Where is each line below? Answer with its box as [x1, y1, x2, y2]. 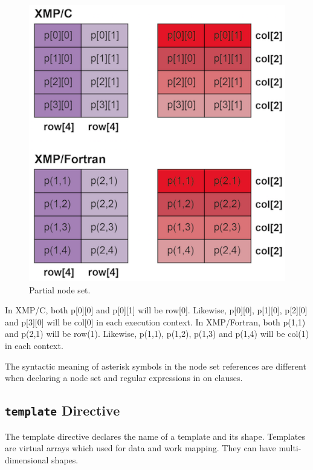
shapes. [51, 453, 79, 466]
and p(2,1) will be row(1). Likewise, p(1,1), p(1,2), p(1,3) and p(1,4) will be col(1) [5, 327, 309, 340]
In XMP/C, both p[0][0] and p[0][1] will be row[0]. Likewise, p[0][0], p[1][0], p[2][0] [5, 304, 308, 316]
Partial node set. [29, 283, 91, 296]
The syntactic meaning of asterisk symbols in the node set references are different [5, 359, 306, 372]
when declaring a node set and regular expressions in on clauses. [5, 371, 243, 384]
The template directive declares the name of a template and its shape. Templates [5, 429, 305, 442]
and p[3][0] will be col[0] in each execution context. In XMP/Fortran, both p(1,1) [5, 315, 306, 328]
